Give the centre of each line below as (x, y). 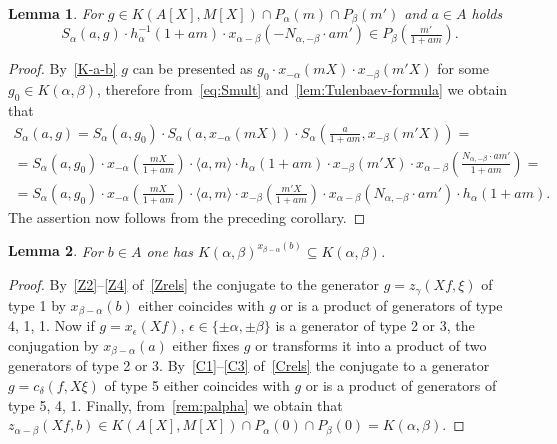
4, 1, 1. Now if (51, 325)
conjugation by (53, 344)
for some (463, 68)
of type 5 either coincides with (197, 384)
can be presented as (192, 68)
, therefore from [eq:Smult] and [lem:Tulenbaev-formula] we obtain (302, 89)
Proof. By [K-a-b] (62, 68)
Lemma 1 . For (55, 13)
